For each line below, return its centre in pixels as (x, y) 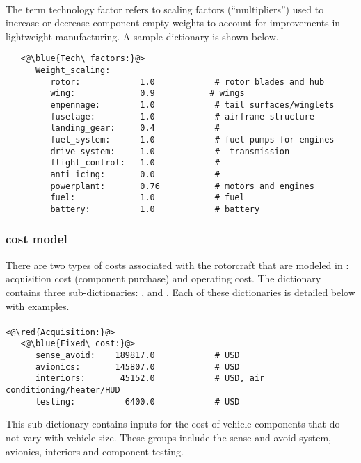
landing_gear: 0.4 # (135, 128)
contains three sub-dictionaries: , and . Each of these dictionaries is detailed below (180, 292)
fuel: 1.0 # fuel (147, 198)
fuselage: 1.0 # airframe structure (182, 116)
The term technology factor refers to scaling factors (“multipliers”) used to (165, 9)
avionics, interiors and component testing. (95, 451)
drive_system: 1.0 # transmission (170, 151)
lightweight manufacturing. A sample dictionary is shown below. (142, 36)
